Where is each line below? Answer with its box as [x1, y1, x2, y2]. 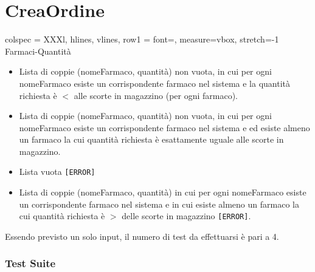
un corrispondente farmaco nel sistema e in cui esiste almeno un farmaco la [19, 197, 299, 210]
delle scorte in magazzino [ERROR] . [122, 209, 251, 222]
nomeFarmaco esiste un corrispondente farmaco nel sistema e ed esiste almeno [19, 121, 310, 134]
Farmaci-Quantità [5, 44, 71, 57]
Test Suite [5, 256, 56, 271]
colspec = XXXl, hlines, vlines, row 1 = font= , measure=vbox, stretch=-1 [5, 33, 279, 46]
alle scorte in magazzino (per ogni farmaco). [74, 89, 238, 101]
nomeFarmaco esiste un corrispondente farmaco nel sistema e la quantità [19, 76, 290, 89]
